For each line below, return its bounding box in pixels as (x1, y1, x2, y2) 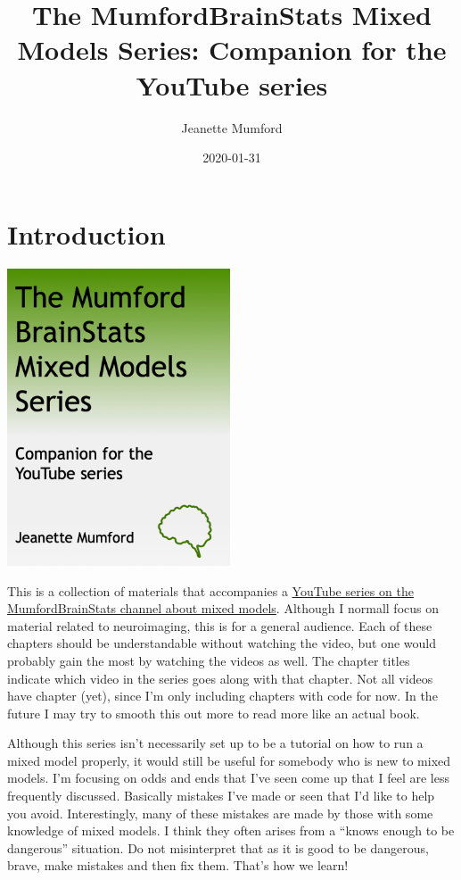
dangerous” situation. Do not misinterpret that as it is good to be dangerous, (7, 838, 429, 857)
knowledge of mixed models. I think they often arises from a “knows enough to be (7, 821, 455, 840)
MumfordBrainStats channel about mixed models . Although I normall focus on (7, 599, 439, 618)
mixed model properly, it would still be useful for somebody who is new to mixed (7, 751, 451, 769)
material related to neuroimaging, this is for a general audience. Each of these (7, 616, 432, 635)
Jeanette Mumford (181, 118, 283, 137)
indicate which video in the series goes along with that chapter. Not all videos (7, 668, 433, 687)
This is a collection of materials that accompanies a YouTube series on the (7, 581, 414, 600)
